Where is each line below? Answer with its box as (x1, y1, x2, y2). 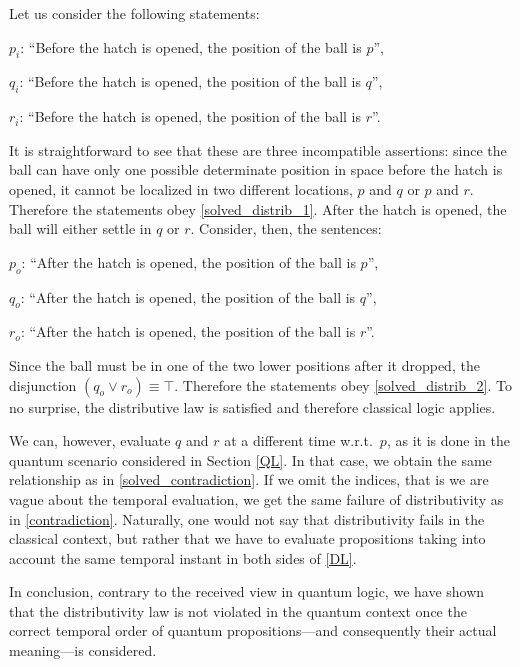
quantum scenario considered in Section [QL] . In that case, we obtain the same (9, 449, 492, 470)
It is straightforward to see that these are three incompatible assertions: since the (9, 139, 507, 160)
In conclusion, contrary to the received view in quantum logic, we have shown (9, 581, 485, 602)
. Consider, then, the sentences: (190, 218, 382, 239)
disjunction (9, 374, 77, 395)
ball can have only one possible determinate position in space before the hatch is (9, 159, 503, 180)
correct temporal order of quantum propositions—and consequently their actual (9, 620, 497, 641)
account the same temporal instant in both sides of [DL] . (9, 547, 357, 568)
